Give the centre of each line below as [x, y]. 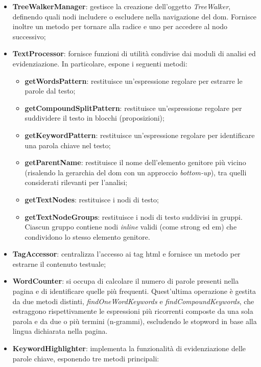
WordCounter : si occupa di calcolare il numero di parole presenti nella [126, 281]
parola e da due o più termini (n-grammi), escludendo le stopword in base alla [135, 321]
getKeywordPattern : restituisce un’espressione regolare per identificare [140, 135]
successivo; [29, 36]
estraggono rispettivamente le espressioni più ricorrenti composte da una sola [133, 311]
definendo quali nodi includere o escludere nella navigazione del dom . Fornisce [135, 16]
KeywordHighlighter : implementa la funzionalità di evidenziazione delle [129, 348]
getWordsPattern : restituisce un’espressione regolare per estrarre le [134, 81]
